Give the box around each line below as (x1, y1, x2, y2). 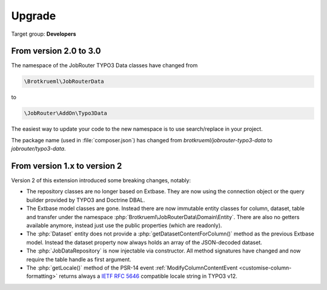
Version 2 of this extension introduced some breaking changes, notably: (11, 177, 191, 184)
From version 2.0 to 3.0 (11, 46, 101, 56)
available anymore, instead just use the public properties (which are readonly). (26, 222, 222, 229)
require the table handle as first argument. (26, 255, 131, 263)
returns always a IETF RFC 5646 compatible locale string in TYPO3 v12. (58, 272, 237, 280)
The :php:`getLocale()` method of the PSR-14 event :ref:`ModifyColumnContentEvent (26, 264, 238, 271)
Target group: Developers (11, 30, 76, 38)
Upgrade (11, 9, 56, 22)
